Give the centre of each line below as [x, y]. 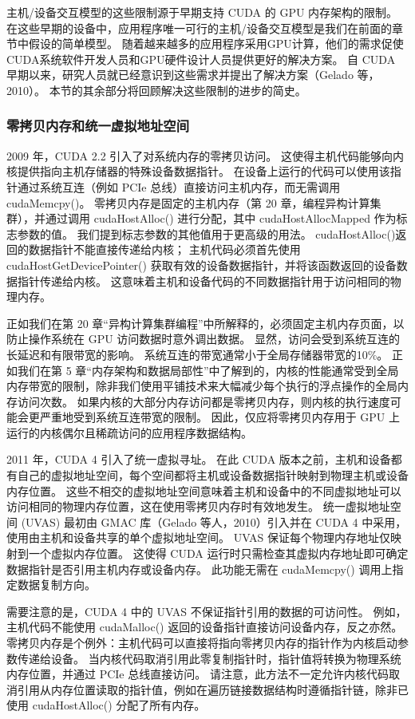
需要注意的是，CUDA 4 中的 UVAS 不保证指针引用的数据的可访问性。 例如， [207, 611]
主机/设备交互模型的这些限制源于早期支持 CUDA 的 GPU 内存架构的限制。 [202, 12]
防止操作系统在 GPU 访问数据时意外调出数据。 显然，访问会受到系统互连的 [204, 339]
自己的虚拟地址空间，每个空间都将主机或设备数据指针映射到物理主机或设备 [213, 475]
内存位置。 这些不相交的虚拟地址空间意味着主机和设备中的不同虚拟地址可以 [204, 490]
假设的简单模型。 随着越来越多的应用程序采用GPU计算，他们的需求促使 [216, 43]
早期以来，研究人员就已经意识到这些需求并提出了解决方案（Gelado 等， [193, 75]
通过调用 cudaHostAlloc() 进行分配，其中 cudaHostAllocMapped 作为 [221, 218]
